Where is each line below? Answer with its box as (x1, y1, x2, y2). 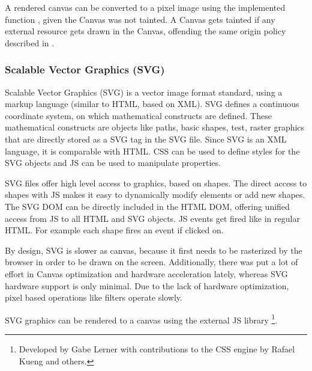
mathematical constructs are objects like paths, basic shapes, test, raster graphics (5, 121, 305, 133)
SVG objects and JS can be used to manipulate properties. (5, 156, 221, 169)
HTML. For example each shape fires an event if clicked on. (5, 224, 224, 236)
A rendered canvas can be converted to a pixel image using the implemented (5, 1, 286, 13)
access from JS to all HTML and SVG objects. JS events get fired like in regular (5, 212, 300, 224)
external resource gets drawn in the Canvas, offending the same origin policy (5, 25, 286, 37)
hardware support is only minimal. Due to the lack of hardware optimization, (5, 279, 289, 292)
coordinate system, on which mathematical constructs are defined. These (5, 109, 272, 121)
